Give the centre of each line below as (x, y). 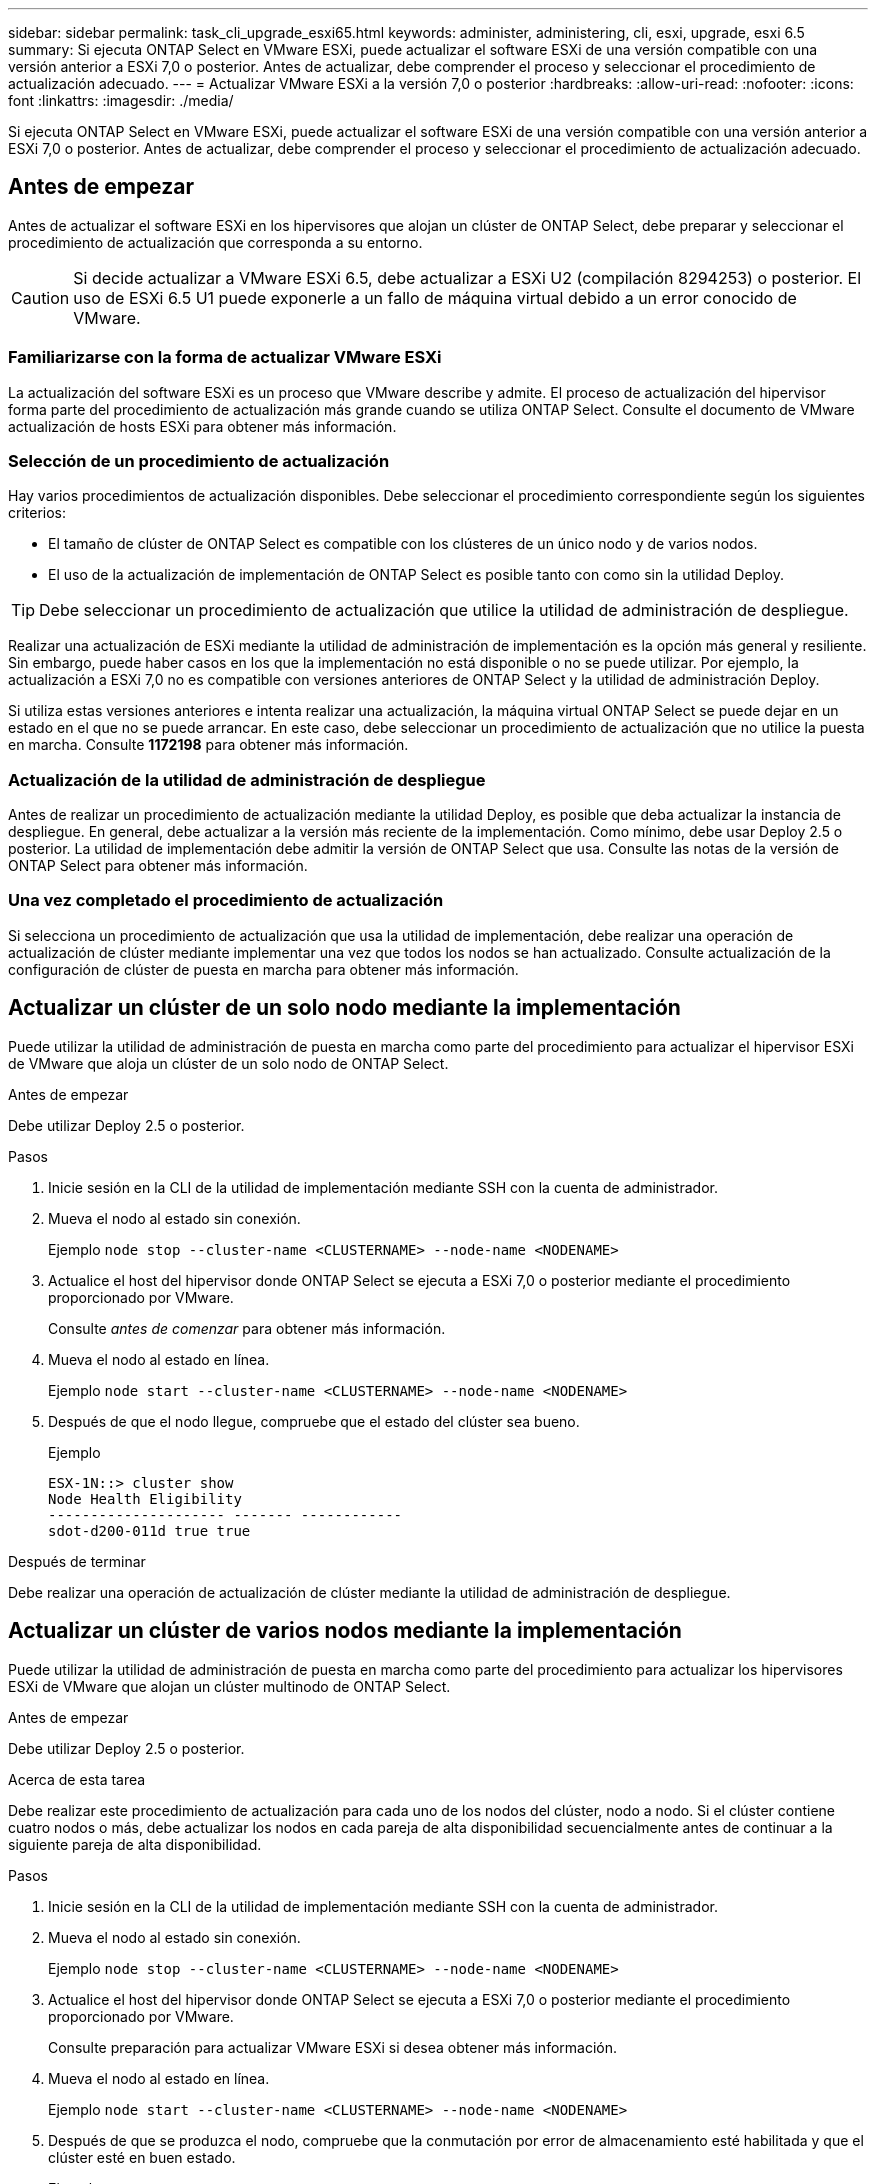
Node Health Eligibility (145, 1498)
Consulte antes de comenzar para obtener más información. (247, 1328)
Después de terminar (77, 1561)
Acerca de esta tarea (77, 1779)
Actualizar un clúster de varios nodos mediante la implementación (345, 1631)
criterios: (37, 513)
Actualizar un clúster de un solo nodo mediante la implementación (344, 1008)
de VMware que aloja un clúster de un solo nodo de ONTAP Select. (228, 1063)
